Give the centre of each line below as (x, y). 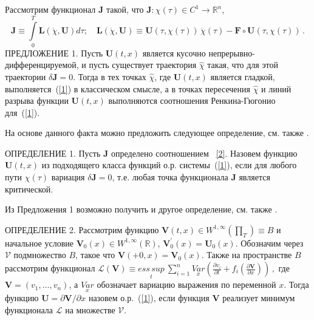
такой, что (125, 9)
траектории (26, 76)
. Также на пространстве (247, 255)
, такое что (95, 255)
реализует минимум (259, 298)
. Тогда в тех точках (110, 76)
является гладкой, (243, 76)
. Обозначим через (269, 243)
